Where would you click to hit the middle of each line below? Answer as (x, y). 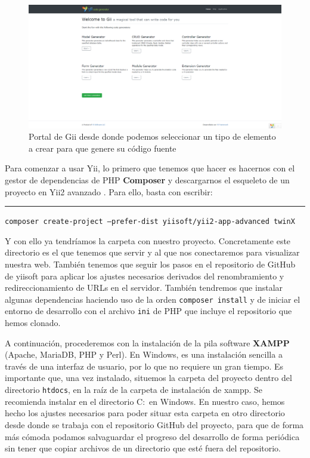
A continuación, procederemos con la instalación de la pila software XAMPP (147, 342)
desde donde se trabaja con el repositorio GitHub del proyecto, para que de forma (154, 424)
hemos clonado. (33, 323)
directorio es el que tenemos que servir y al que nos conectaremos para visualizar (152, 252)
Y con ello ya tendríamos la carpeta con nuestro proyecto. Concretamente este (148, 240)
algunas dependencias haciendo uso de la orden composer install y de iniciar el (153, 299)
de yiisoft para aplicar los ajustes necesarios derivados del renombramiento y (145, 276)
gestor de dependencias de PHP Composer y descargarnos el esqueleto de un (147, 179)
